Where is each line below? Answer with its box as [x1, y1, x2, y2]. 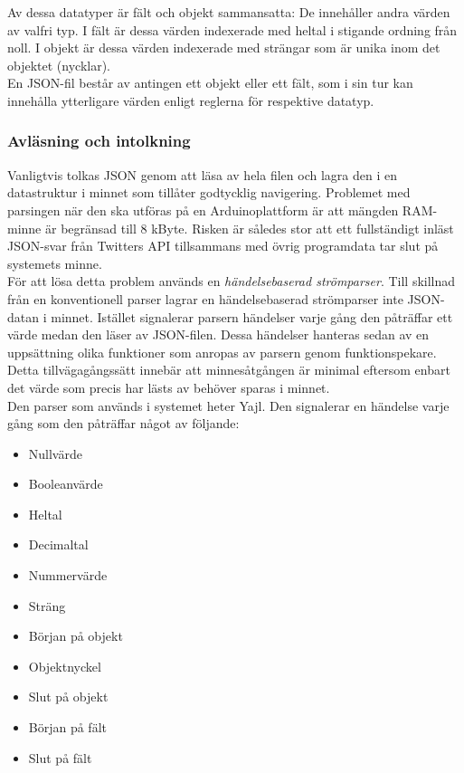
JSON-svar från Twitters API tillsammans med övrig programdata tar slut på [7, 236, 439, 255]
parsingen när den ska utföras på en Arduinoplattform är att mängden [7, 200, 399, 219]
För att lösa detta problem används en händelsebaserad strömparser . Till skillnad [7, 272, 456, 291]
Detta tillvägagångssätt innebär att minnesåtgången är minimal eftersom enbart [7, 360, 450, 379]
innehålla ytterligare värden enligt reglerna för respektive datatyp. [7, 91, 374, 110]
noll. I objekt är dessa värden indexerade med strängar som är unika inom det [7, 38, 440, 57]
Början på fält [28, 718, 107, 737]
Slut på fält [28, 748, 92, 767]
